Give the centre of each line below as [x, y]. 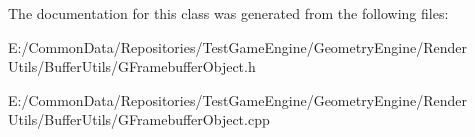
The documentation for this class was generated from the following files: [228, 13]
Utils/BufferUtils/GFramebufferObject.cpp [139, 119]
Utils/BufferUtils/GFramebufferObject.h [132, 66]
